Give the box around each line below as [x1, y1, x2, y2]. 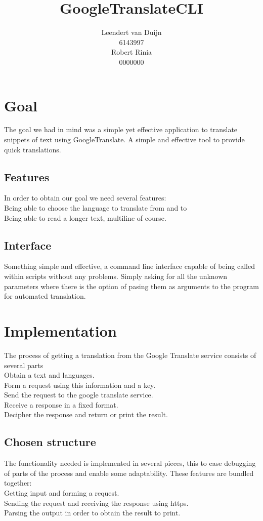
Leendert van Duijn [101, 27, 162, 37]
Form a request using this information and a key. [4, 379, 156, 390]
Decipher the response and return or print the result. [4, 409, 168, 420]
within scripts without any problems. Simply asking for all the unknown [4, 271, 228, 281]
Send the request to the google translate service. [4, 389, 153, 400]
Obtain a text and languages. [4, 370, 95, 380]
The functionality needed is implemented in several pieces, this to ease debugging [4, 458, 256, 468]
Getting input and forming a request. [4, 488, 119, 498]
